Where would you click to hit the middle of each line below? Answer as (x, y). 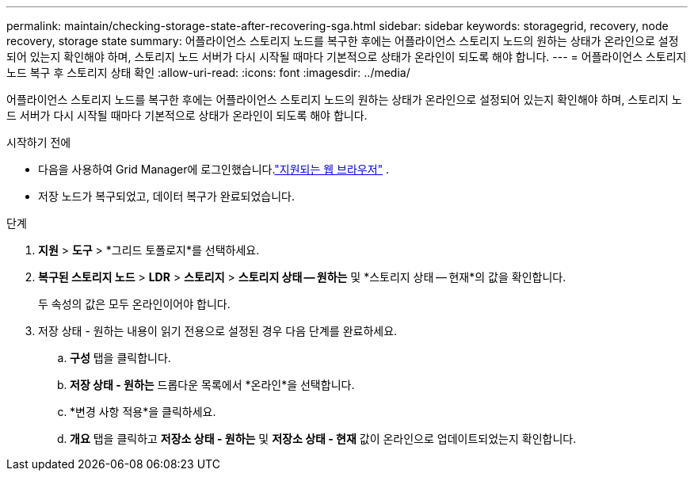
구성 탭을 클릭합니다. (120, 358)
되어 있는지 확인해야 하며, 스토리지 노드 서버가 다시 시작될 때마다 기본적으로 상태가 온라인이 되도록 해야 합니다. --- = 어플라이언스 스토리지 (347, 57)
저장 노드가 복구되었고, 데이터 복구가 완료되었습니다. (166, 196)
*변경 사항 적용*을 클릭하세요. (143, 412)
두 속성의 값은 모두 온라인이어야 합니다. (134, 304)
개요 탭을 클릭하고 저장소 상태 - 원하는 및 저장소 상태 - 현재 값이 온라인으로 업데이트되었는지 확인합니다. (323, 439)
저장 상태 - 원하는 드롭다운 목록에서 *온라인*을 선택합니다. (212, 385)
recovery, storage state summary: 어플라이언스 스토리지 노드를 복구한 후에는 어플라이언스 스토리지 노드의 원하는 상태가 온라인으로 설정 (343, 41)
